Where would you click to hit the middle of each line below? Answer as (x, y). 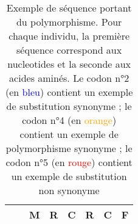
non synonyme (69, 190)
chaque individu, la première (69, 36)
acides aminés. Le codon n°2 (69, 78)
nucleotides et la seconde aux (69, 64)
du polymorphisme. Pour (69, 22)
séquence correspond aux (69, 50)
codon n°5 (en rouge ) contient (69, 162)
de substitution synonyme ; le (69, 106)
